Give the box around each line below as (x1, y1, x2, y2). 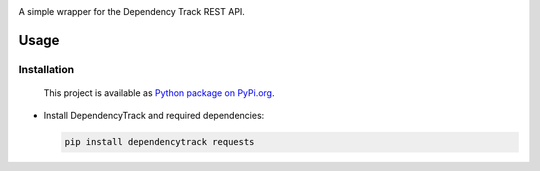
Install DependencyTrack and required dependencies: (43, 110, 265, 122)
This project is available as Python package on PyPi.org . (43, 86, 275, 99)
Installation (18, 62, 75, 76)
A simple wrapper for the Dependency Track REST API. (18, 6, 245, 17)
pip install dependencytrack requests (64, 136, 255, 148)
